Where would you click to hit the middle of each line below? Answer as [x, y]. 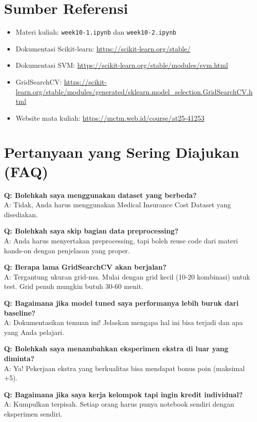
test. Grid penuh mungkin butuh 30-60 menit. [74, 286]
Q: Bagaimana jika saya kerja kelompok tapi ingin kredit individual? [123, 394]
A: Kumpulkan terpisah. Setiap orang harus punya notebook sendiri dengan [119, 404]
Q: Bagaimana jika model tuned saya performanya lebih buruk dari [121, 303]
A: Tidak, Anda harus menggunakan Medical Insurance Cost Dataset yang [118, 205]
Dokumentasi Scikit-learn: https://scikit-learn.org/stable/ [103, 48]
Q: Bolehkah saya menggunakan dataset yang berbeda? [101, 195]
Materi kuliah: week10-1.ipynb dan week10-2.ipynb [96, 32]
